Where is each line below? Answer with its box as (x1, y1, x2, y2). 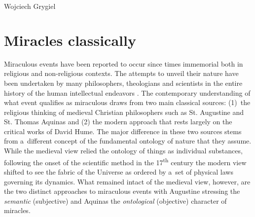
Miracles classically (4, 30, 136, 50)
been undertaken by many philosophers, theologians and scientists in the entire (4, 77, 243, 88)
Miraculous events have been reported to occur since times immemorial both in (4, 58, 243, 69)
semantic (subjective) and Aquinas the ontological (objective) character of (4, 195, 227, 206)
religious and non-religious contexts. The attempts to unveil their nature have (4, 68, 239, 78)
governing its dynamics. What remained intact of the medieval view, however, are (4, 176, 251, 186)
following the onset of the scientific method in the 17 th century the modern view (4, 155, 247, 167)
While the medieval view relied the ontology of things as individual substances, (4, 145, 243, 156)
